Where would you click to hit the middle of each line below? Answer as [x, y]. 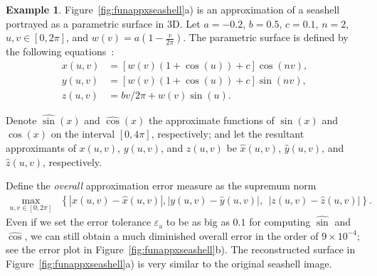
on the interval [83, 134]
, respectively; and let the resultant [228, 134]
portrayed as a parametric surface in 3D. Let [103, 23]
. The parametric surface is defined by [266, 37]
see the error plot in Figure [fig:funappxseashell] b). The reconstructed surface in [181, 249]
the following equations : [60, 51]
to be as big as [198, 222]
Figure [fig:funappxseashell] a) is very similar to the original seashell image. [169, 263]
